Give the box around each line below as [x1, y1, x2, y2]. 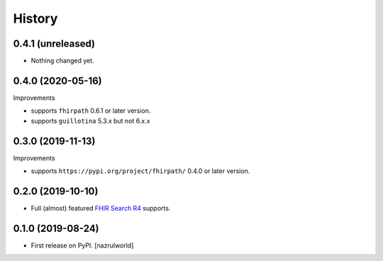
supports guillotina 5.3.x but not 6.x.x [30, 116, 150, 125]
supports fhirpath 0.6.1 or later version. [30, 106, 151, 115]
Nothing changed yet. [30, 57, 95, 65]
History [13, 11, 58, 26]
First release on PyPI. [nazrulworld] [30, 241, 134, 250]
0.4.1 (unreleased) [13, 38, 96, 50]
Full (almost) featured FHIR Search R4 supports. [30, 204, 171, 212]
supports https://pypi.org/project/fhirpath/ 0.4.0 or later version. [30, 167, 250, 175]
